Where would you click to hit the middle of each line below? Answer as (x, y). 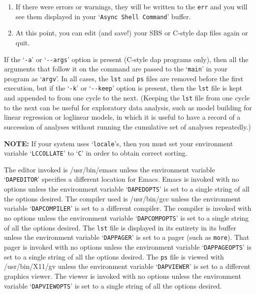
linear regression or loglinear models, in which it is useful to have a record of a (122, 117)
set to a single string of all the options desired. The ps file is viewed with (114, 256)
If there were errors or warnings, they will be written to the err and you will (131, 6)
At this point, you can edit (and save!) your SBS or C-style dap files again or (132, 33)
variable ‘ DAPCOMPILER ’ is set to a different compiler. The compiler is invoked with (128, 208)
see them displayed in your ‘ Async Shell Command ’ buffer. (103, 16)
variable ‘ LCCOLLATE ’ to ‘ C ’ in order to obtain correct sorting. (96, 153)
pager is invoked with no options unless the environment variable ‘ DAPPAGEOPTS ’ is (128, 247)
